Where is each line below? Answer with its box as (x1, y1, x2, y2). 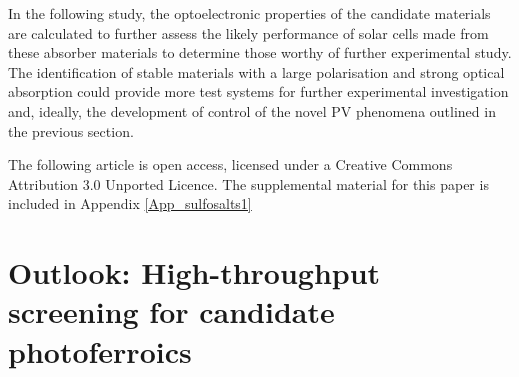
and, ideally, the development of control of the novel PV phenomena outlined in (8, 100, 496, 121)
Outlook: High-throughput (8, 252, 381, 293)
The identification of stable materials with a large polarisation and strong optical (8, 61, 505, 82)
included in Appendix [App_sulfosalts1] (8, 193, 252, 214)
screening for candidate (8, 291, 335, 332)
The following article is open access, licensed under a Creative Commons (8, 154, 453, 175)
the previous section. (8, 120, 134, 141)
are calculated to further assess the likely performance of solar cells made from (8, 22, 489, 43)
